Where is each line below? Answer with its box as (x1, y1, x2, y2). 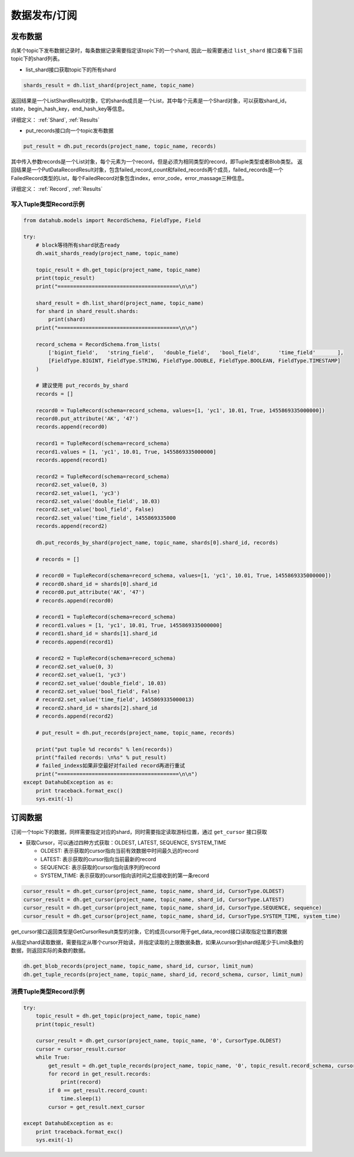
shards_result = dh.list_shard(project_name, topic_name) (23, 82, 195, 89)
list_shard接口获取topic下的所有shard (25, 66, 116, 73)
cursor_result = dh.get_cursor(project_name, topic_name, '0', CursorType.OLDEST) (35, 1037, 282, 1044)
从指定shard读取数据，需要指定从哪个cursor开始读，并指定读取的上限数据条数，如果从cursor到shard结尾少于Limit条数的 (11, 939, 304, 946)
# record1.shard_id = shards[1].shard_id (35, 630, 158, 637)
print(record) (60, 1078, 101, 1086)
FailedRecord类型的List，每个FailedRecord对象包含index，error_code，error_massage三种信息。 (11, 174, 248, 181)
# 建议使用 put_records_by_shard (35, 382, 129, 389)
